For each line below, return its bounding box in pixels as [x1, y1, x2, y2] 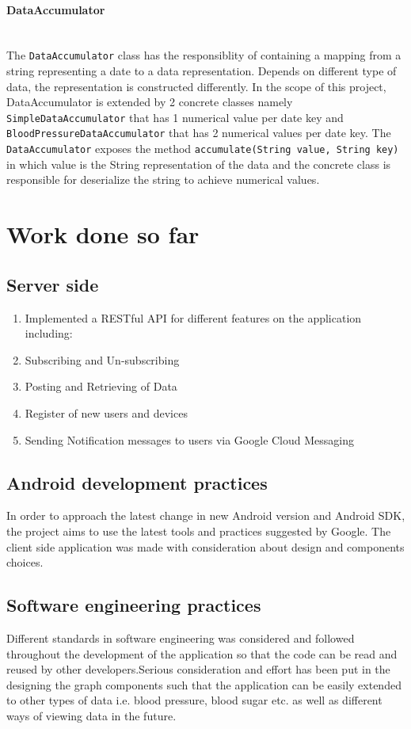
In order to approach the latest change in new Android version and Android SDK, [6, 507, 405, 524]
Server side [6, 272, 99, 296]
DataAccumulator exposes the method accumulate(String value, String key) [6, 140, 399, 157]
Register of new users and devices [25, 404, 188, 421]
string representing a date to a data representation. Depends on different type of [6, 63, 397, 79]
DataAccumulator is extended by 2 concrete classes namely [6, 94, 293, 110]
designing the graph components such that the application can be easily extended [6, 676, 401, 693]
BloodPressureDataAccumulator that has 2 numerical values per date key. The [6, 124, 391, 141]
